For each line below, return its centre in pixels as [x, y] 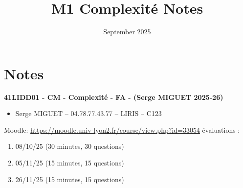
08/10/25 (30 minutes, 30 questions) [70, 146]
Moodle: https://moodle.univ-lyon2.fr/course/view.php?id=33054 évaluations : [122, 129]
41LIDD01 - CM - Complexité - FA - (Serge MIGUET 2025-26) [114, 97]
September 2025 [127, 32]
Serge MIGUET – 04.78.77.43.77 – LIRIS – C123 [88, 113]
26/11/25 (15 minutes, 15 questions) [70, 179]
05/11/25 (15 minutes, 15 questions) [70, 163]
